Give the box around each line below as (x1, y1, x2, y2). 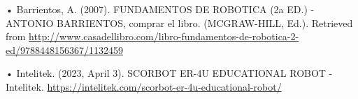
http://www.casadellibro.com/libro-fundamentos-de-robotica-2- (29, 29, 299, 44)
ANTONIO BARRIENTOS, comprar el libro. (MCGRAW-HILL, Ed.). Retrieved (6, 15, 353, 30)
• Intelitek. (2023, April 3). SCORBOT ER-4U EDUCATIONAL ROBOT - (6, 66, 333, 80)
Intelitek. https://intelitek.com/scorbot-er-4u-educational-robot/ (6, 79, 282, 93)
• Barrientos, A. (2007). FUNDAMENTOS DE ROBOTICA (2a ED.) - (6, 2, 315, 16)
